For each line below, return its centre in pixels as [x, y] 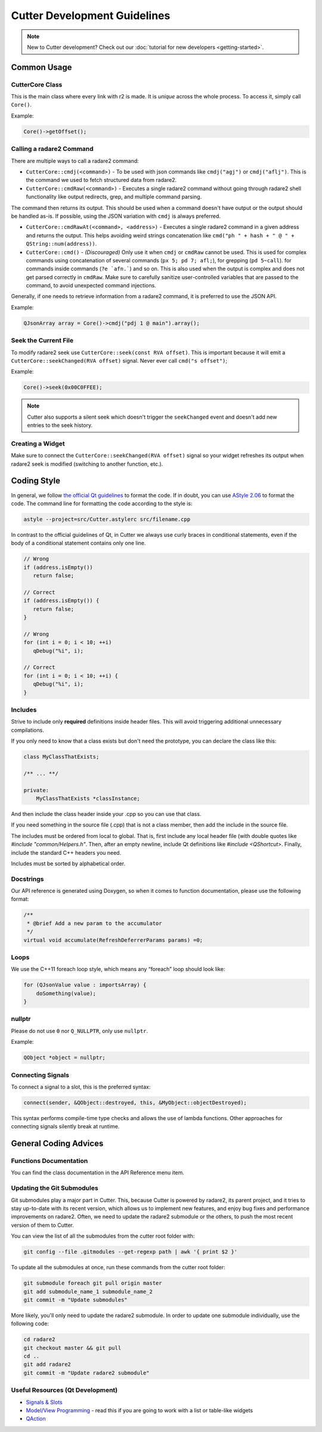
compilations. [27, 730]
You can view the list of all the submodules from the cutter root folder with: [103, 1236]
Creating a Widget [38, 443]
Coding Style [36, 481]
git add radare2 [47, 1365]
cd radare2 [39, 1340]
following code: [30, 1323]
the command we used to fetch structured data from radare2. [101, 180]
